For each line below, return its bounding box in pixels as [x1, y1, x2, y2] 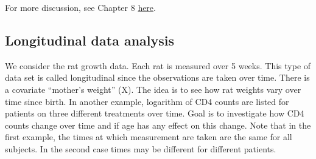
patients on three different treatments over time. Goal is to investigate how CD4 [5, 107, 304, 120]
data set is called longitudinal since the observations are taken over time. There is [5, 71, 310, 84]
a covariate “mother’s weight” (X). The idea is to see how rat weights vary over [5, 83, 301, 95]
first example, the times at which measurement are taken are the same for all [5, 130, 292, 143]
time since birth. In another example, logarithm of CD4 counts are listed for [5, 95, 289, 107]
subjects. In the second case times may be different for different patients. [5, 142, 276, 155]
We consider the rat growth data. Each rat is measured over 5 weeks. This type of [5, 59, 311, 72]
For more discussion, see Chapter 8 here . [5, 1, 156, 13]
